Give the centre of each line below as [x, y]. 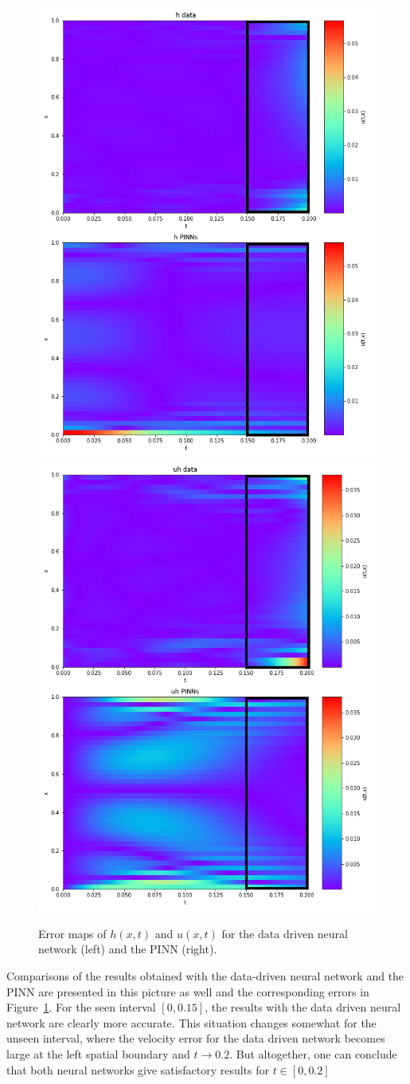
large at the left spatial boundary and [98, 1054]
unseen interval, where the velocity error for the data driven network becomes [196, 1038]
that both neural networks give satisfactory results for [138, 1069]
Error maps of [72, 933]
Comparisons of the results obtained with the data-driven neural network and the [205, 976]
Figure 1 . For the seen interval [81, 1007]
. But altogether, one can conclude [313, 1054]
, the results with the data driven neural [303, 1007]
